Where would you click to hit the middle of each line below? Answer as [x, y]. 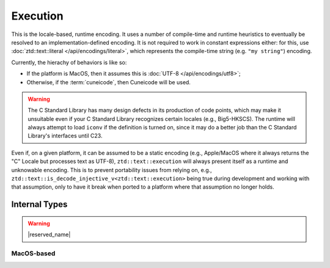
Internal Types [39, 205]
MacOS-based [33, 253]
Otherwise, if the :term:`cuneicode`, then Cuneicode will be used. [108, 82]
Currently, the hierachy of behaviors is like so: [69, 62]
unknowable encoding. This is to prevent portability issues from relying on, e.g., [112, 170]
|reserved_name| [49, 234]
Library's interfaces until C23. [65, 136]
